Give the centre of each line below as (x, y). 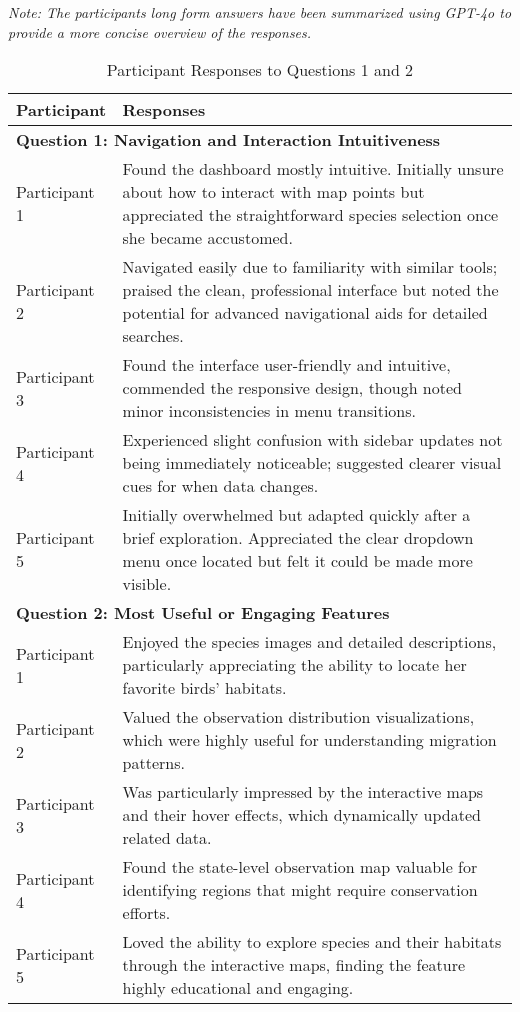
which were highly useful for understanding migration (309, 740)
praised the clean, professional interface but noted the (310, 290)
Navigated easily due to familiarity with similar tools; (310, 267)
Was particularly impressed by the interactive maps (303, 792)
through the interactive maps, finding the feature (294, 965)
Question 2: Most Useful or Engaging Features (203, 613)
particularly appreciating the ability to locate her (294, 665)
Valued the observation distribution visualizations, (298, 717)
